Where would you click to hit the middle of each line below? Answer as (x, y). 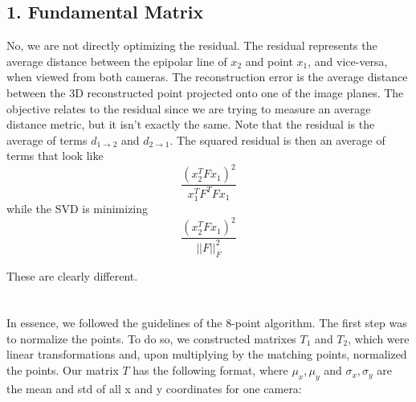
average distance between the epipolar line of (117, 61)
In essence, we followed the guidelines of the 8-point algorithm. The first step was (207, 323)
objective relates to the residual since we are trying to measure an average (189, 108)
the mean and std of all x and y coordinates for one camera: (154, 388)
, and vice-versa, (348, 61)
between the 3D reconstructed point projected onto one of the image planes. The (205, 92)
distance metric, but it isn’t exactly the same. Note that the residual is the (191, 124)
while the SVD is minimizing (77, 209)
